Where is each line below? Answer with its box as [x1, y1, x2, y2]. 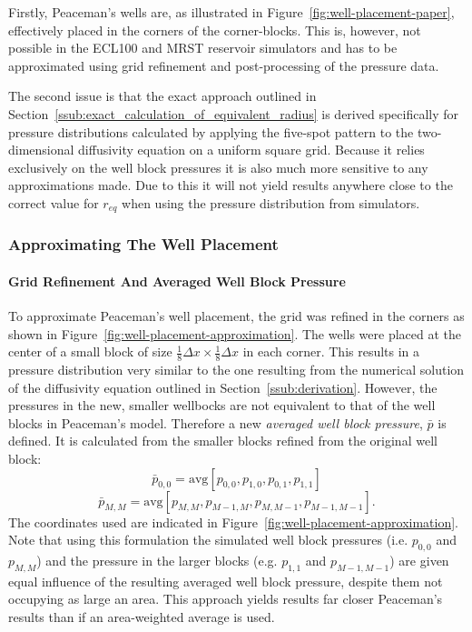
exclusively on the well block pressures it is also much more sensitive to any [8, 157, 428, 176]
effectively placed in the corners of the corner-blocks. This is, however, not [8, 20, 421, 39]
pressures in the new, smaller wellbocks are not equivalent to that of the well [8, 396, 436, 415]
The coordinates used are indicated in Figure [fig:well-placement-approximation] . [8, 512, 458, 531]
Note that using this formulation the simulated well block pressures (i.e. [8, 530, 408, 549]
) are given [389, 551, 449, 569]
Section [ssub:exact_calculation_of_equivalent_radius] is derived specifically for [8, 104, 459, 123]
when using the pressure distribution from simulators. [122, 193, 420, 212]
